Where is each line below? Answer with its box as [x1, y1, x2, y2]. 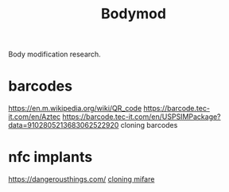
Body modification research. [8, 49, 101, 60]
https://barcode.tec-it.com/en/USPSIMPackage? [62, 112, 221, 121]
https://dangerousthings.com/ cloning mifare [8, 175, 155, 184]
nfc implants [8, 148, 93, 167]
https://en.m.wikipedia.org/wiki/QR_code [8, 104, 142, 113]
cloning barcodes [120, 121, 178, 130]
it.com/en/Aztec [8, 112, 61, 121]
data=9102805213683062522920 [8, 121, 119, 130]
